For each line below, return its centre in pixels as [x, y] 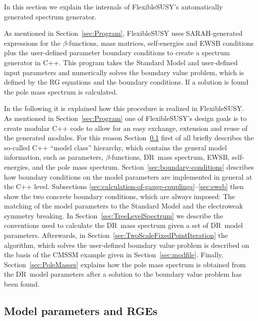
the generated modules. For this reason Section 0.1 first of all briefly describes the [129, 138]
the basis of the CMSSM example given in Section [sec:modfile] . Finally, [114, 255]
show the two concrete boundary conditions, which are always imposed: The [120, 196]
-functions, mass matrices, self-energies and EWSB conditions [160, 43]
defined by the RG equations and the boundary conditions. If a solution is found [126, 82]
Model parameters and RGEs [81, 311]
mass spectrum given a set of [164, 225]
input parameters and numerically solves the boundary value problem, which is [124, 72]
